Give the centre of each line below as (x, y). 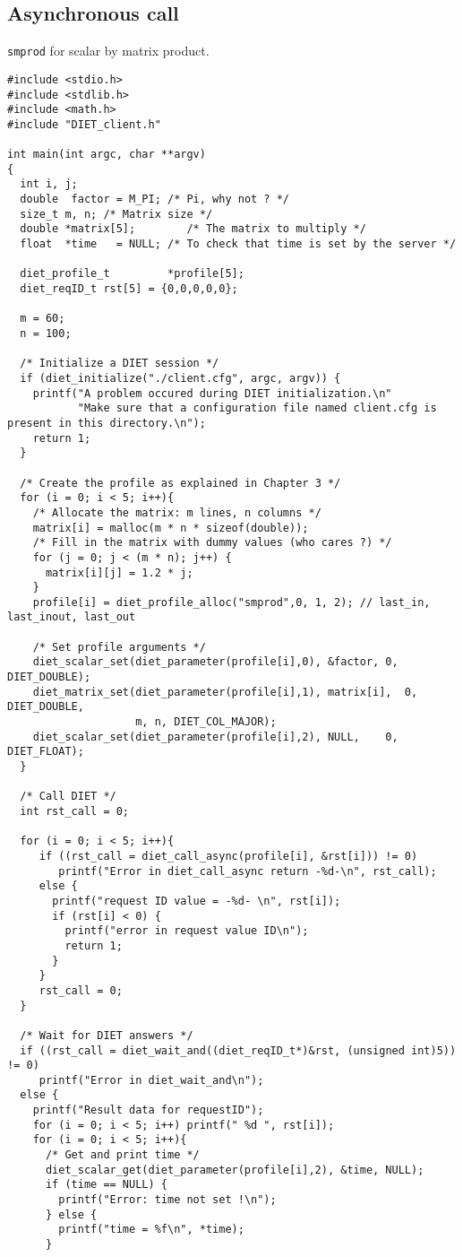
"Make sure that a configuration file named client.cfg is (257, 408)
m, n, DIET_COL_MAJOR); (206, 722)
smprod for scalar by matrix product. (108, 51)
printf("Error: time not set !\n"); (167, 1200)
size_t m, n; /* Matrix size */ (116, 214)
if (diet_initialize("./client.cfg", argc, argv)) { (180, 378)
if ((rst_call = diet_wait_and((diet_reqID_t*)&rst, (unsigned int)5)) (238, 1050)
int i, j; (49, 184)
